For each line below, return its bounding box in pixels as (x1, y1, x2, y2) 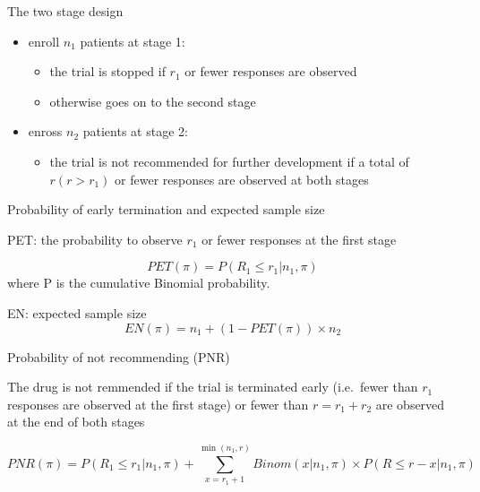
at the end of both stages (7, 412, 145, 431)
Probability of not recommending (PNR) (7, 347, 230, 366)
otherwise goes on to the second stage (49, 91, 256, 110)
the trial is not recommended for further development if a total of (49, 151, 409, 170)
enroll (28, 31, 60, 50)
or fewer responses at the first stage (201, 229, 397, 248)
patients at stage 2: (82, 122, 188, 141)
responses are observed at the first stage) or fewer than (7, 394, 309, 413)
